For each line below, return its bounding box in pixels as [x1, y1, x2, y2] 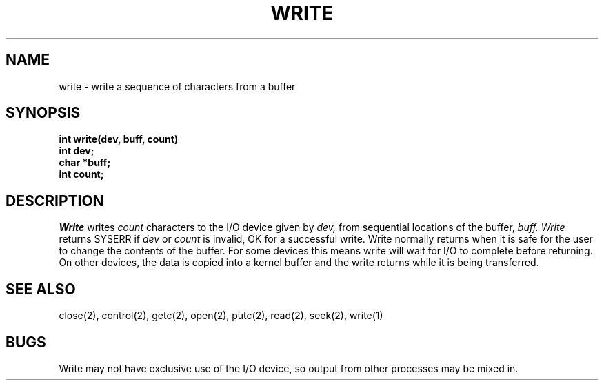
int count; [59, 168, 104, 181]
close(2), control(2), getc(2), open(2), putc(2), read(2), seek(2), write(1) [59, 309, 383, 322]
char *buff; [59, 156, 111, 169]
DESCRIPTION [6, 192, 104, 210]
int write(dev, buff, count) [59, 133, 179, 145]
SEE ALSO [6, 280, 76, 298]
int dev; [59, 145, 94, 157]
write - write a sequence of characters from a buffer [59, 80, 296, 92]
